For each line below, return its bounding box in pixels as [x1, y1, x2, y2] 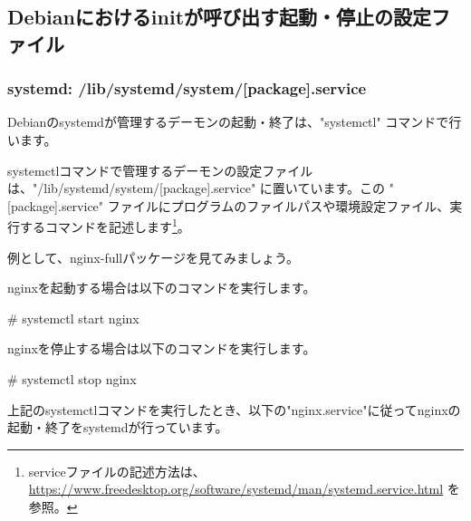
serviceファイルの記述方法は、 [28, 461, 206, 480]
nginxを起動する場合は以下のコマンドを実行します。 [7, 278, 316, 297]
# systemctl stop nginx [7, 369, 137, 388]
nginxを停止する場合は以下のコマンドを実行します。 [7, 339, 316, 358]
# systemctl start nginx [7, 308, 139, 327]
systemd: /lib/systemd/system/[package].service [7, 77, 367, 100]
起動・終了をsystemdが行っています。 [7, 418, 228, 437]
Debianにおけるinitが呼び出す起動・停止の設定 [7, 3, 432, 31]
